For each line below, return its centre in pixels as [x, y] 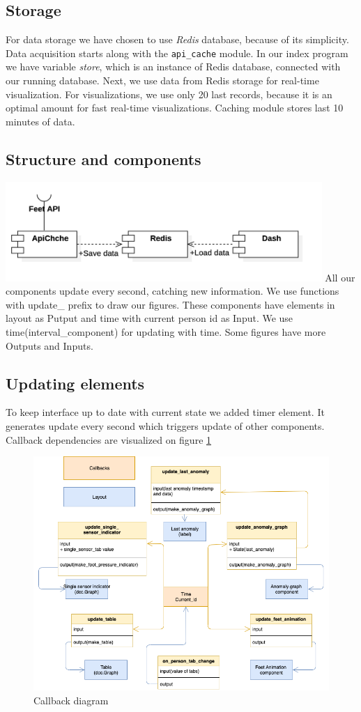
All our [340, 277]
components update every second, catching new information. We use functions [172, 291]
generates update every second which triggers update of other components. [165, 426]
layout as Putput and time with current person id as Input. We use [149, 318]
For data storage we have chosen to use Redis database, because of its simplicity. [177, 39]
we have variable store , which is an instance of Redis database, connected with [173, 67]
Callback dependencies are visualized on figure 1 [109, 439]
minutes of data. [40, 121]
